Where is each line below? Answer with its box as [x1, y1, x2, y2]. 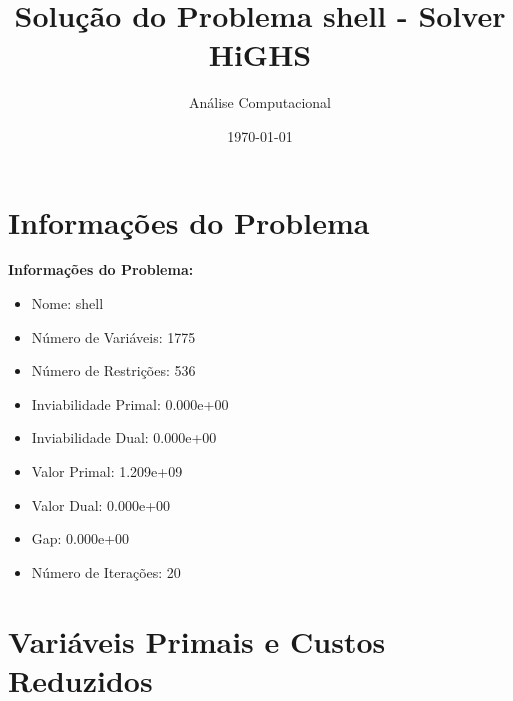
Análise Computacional [188, 92, 332, 113]
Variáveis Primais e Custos [8, 620, 386, 661]
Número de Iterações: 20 [31, 561, 181, 582]
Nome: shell [31, 293, 104, 314]
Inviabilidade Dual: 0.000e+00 [31, 427, 217, 448]
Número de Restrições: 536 [31, 360, 196, 381]
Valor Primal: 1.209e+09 [31, 461, 183, 481]
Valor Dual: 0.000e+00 [31, 494, 171, 515]
